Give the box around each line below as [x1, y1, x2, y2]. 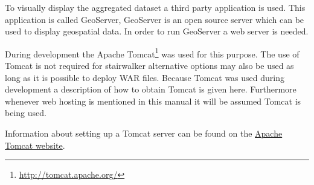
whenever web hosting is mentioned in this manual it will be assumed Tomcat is [5, 94, 301, 107]
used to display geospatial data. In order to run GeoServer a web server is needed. [5, 25, 309, 37]
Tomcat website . [5, 138, 65, 151]
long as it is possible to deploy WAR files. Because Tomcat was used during [5, 71, 284, 83]
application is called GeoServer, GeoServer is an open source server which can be [5, 13, 304, 25]
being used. [5, 106, 46, 119]
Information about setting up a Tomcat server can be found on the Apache [5, 127, 283, 139]
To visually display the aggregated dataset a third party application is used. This [5, 1, 306, 13]
